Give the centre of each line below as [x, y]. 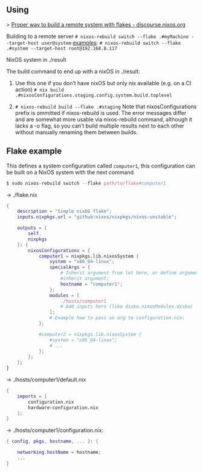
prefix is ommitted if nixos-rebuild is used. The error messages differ [101, 113]
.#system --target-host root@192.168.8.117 [62, 48]
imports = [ [32, 396]
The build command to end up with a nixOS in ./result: [73, 71]
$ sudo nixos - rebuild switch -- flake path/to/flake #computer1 [86, 183]
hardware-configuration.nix [63, 407]
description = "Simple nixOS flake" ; [65, 212]
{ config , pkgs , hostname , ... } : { [52, 441]
